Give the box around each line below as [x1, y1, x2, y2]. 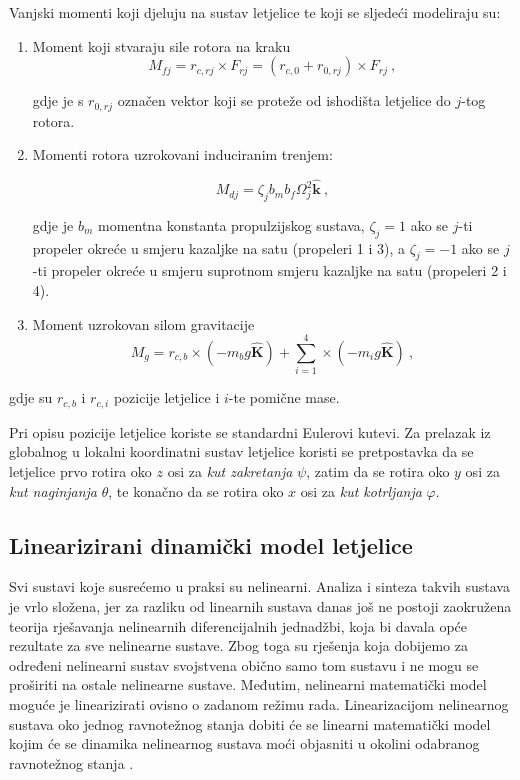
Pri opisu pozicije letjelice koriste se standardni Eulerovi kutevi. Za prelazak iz [9, 421, 491, 442]
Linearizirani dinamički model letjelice [9, 529, 413, 560]
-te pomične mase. [228, 387, 340, 408]
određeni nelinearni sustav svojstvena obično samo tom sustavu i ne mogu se [9, 654, 479, 675]
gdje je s [32, 90, 84, 111]
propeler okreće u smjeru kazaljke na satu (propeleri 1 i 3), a [32, 237, 405, 258]
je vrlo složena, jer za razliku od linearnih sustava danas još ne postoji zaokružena [9, 595, 512, 616]
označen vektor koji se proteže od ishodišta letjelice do [117, 90, 451, 111]
